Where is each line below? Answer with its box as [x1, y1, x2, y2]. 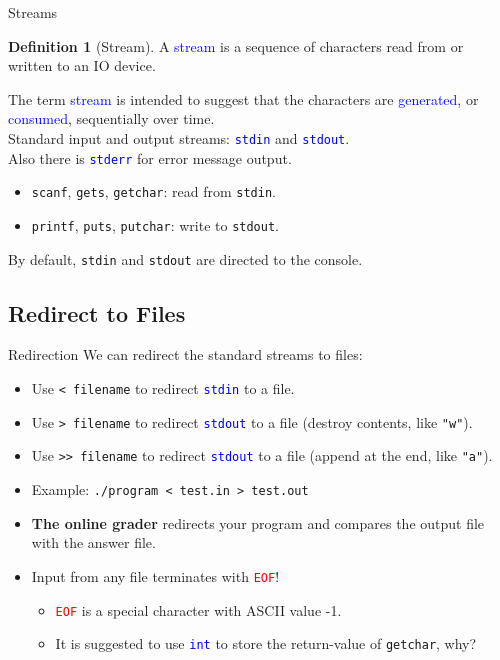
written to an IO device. [8, 55, 156, 76]
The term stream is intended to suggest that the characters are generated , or [8, 88, 479, 109]
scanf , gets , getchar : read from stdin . [31, 181, 276, 202]
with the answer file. [31, 532, 156, 553]
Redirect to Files [8, 297, 186, 328]
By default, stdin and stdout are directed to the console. [8, 248, 363, 269]
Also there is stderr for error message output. [8, 147, 292, 168]
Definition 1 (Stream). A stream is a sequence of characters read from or [8, 35, 464, 56]
